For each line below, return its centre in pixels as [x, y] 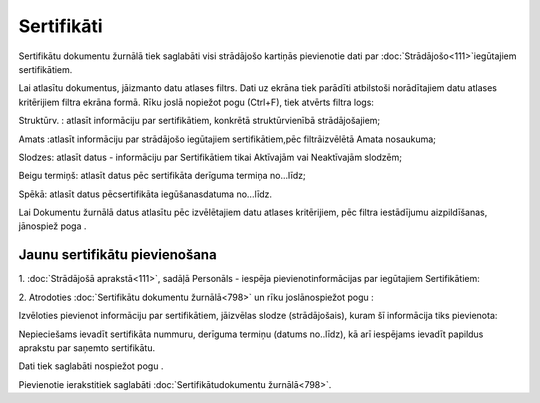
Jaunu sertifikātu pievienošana [117, 255]
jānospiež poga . [52, 226]
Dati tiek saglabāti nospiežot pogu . [91, 366]
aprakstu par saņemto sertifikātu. [86, 347]
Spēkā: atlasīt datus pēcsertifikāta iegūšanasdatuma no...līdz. [145, 194]
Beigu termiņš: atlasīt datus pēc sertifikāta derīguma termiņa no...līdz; [162, 176]
